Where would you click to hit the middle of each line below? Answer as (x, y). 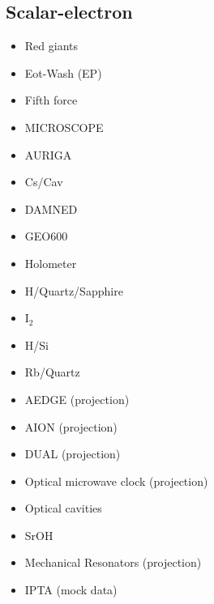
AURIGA (48, 154)
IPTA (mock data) (71, 590)
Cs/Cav (44, 182)
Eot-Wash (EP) (63, 72)
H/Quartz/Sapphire (74, 290)
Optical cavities (63, 508)
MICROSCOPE (64, 127)
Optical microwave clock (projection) (116, 481)
